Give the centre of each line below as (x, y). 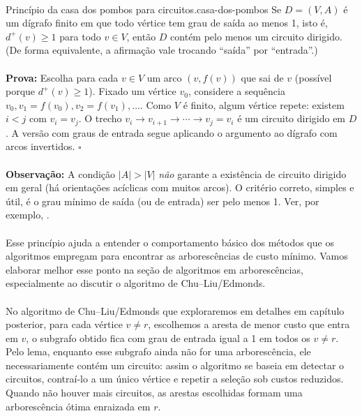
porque (21, 91)
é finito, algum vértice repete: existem (264, 104)
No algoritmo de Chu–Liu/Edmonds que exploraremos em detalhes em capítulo (175, 310)
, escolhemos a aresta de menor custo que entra (249, 324)
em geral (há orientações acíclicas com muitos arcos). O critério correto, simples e (180, 187)
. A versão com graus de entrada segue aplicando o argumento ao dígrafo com (172, 132)
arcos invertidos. (40, 146)
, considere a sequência (236, 91)
